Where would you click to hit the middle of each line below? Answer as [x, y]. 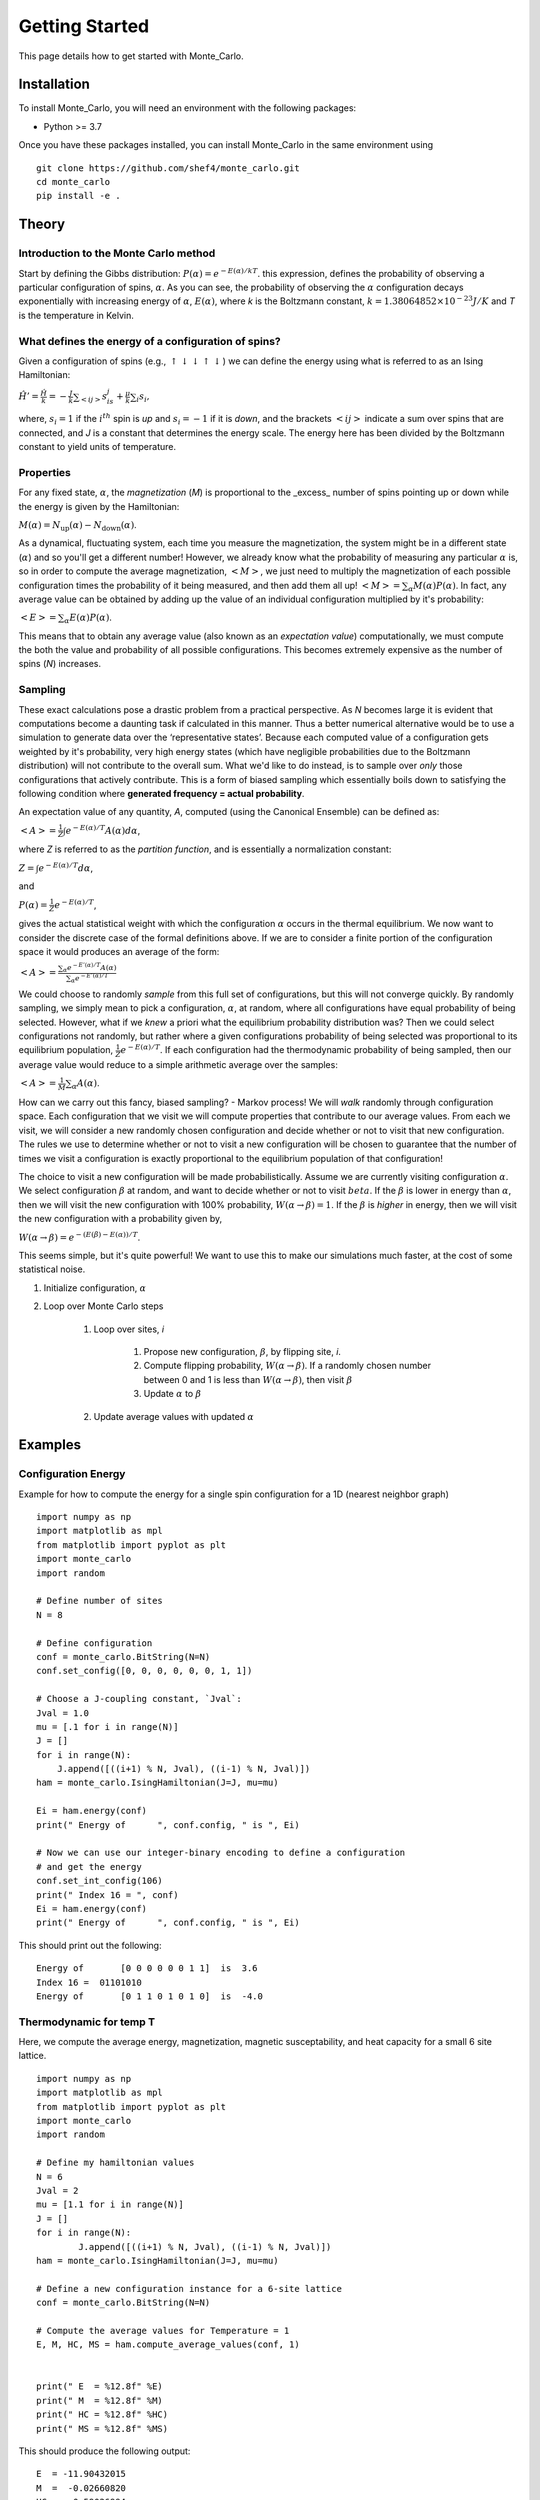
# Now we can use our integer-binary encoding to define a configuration [221, 1853]
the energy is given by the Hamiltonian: [99, 506]
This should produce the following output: [104, 2451]
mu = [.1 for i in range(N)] [107, 1726]
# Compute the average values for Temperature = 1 [163, 2330]
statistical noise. [52, 1269]
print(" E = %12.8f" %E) [100, 2386]
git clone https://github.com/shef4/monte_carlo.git [168, 168]
